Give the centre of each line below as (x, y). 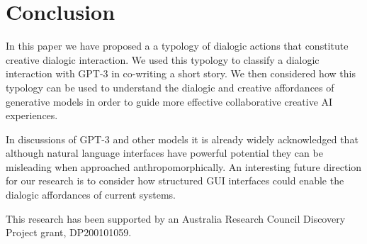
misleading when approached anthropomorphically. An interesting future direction (184, 166)
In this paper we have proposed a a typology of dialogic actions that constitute (177, 46)
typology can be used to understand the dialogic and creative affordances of (170, 87)
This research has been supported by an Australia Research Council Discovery (176, 218)
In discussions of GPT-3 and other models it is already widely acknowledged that (182, 139)
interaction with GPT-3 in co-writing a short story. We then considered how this (181, 73)
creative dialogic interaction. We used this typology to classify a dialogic (163, 59)
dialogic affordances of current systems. (91, 195)
